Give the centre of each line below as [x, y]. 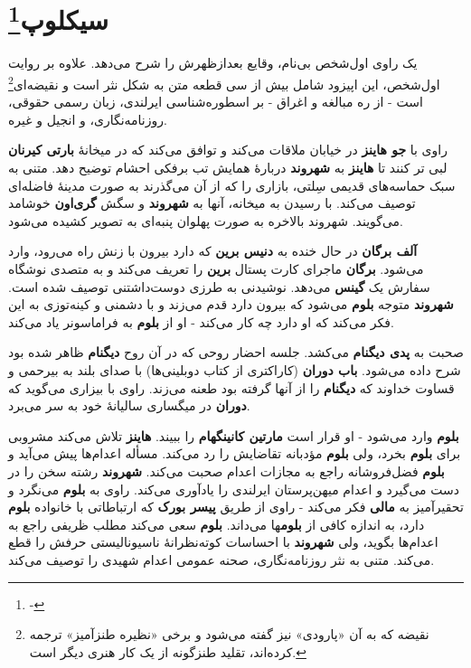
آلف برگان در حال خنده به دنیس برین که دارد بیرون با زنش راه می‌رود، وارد [213, 251]
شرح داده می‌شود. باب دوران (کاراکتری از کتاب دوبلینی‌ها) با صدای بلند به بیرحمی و [235, 370]
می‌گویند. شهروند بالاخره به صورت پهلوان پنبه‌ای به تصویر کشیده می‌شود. [206, 220]
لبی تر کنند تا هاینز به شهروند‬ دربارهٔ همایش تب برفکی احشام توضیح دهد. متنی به [228, 168]
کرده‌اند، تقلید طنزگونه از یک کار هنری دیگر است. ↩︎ [168, 651]
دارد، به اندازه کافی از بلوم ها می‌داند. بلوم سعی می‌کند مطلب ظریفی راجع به [217, 524]
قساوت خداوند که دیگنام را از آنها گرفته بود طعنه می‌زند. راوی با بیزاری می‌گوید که [231, 387]
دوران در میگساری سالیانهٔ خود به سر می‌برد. [129, 405]
